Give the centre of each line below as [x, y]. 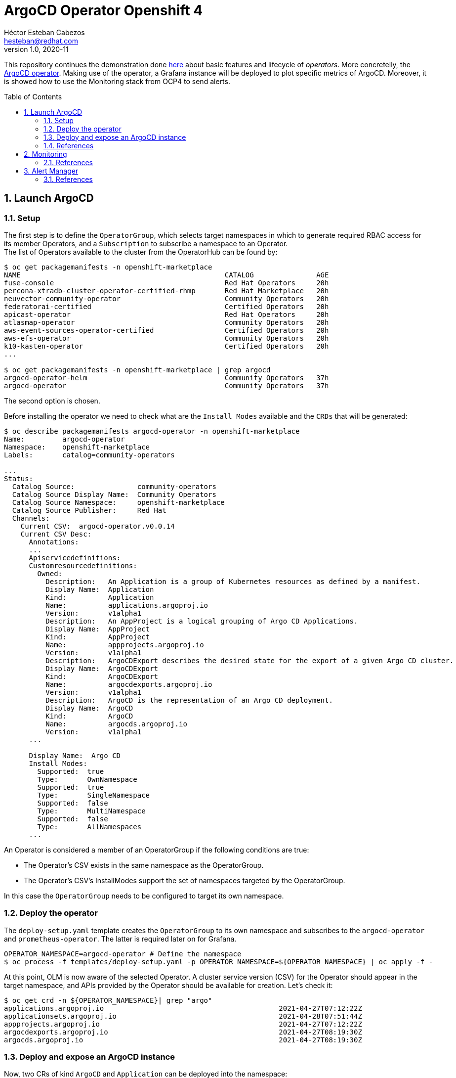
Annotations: [54, 542]
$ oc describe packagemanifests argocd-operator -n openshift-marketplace [152, 431]
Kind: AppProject [98, 637]
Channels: [31, 518]
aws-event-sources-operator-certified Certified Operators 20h [166, 330]
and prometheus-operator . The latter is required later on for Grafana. [120, 939]
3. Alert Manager [51, 171]
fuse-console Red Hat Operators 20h [166, 283]
